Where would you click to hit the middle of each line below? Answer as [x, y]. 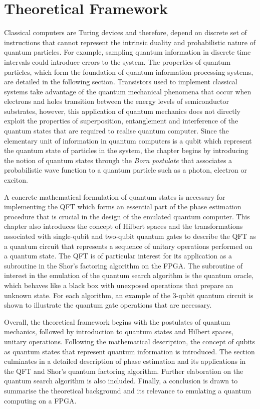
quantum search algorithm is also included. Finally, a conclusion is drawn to [121, 381]
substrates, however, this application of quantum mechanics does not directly [122, 111]
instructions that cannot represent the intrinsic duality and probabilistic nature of [130, 42]
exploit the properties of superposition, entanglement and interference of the [121, 121]
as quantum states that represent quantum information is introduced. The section [129, 351]
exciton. [16, 180]
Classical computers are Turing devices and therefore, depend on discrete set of [125, 32]
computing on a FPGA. [40, 400]
